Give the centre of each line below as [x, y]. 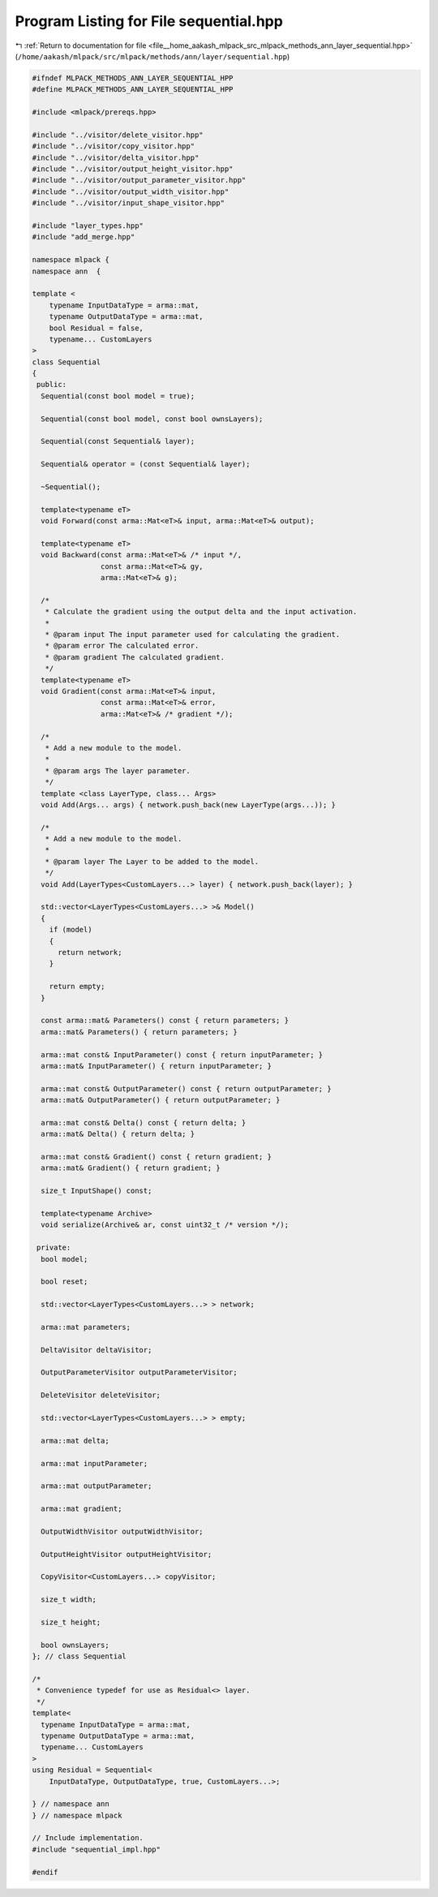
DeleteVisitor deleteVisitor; [101, 1395]
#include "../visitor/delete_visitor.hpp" [118, 135]
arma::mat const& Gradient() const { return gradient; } [156, 1157]
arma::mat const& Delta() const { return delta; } [144, 1123]
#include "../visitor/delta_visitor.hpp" [116, 157]
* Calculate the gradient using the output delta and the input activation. [201, 612]
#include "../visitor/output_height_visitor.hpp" [133, 169]
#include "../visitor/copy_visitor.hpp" [113, 146]
